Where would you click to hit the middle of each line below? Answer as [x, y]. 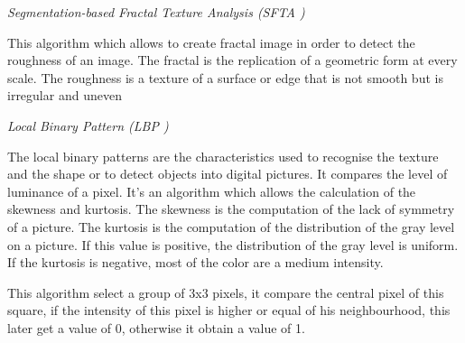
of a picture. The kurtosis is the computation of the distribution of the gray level [231, 226]
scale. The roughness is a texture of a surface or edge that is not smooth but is [225, 77]
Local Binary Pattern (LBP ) [88, 125]
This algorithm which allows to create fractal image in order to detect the [211, 42]
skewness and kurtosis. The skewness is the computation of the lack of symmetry [231, 209]
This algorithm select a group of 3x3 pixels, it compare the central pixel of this [226, 292]
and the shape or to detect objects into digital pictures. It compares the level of [228, 174]
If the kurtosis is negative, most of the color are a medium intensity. [195, 262]
